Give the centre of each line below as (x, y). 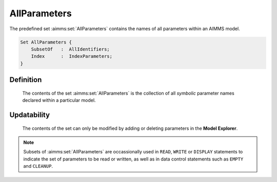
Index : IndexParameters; (72, 56)
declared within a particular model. (59, 100)
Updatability (30, 115)
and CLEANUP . (38, 166)
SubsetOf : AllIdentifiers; (70, 49)
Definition (26, 80)
